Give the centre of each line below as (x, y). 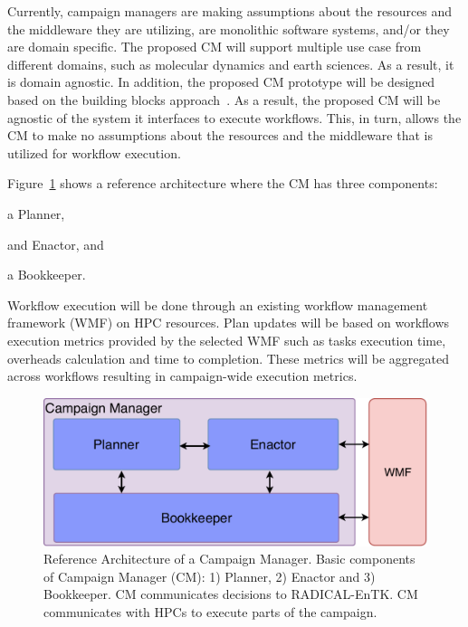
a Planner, (36, 213)
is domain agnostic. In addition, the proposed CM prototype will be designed (221, 82)
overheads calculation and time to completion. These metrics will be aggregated (228, 358)
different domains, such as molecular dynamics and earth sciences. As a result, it (231, 64)
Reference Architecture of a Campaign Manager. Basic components (229, 559)
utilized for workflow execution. (94, 152)
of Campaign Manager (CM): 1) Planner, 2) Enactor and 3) (210, 576)
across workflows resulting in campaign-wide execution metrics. (182, 376)
